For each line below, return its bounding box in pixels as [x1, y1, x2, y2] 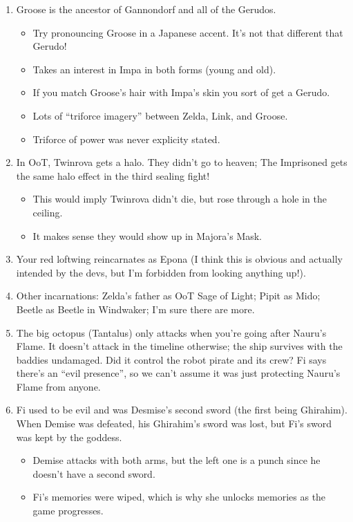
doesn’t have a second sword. [32, 466, 155, 481]
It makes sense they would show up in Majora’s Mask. [32, 228, 263, 243]
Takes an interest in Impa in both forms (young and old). [32, 62, 276, 76]
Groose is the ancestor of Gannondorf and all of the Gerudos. [16, 2, 276, 16]
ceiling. [32, 205, 63, 219]
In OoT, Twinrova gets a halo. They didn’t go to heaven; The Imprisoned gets [16, 155, 347, 169]
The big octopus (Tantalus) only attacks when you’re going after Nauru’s [16, 325, 327, 339]
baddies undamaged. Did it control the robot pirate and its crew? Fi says [16, 352, 327, 366]
